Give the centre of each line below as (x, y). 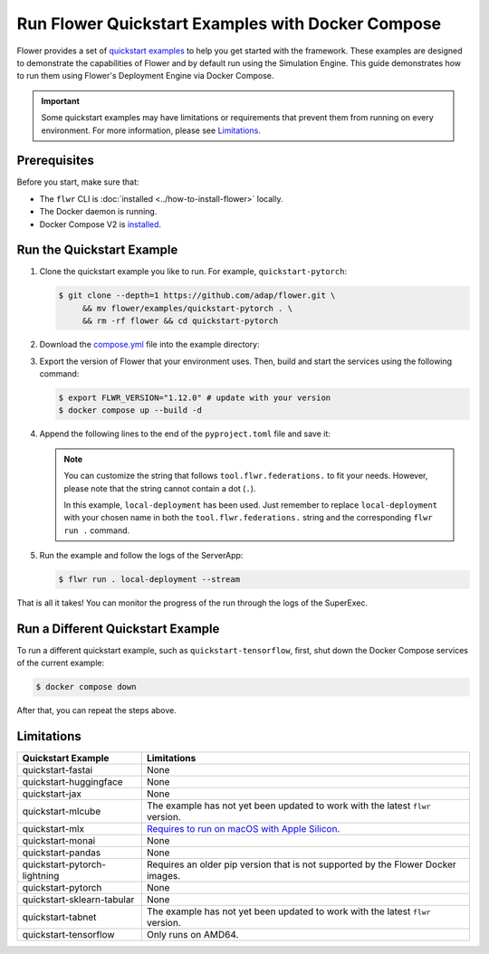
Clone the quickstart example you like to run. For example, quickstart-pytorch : (193, 272)
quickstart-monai (59, 841)
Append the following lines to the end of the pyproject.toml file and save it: (185, 434)
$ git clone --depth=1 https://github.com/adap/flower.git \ (197, 296)
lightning (41, 876)
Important (61, 100)
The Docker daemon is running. (98, 212)
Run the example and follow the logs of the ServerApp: (141, 556)
